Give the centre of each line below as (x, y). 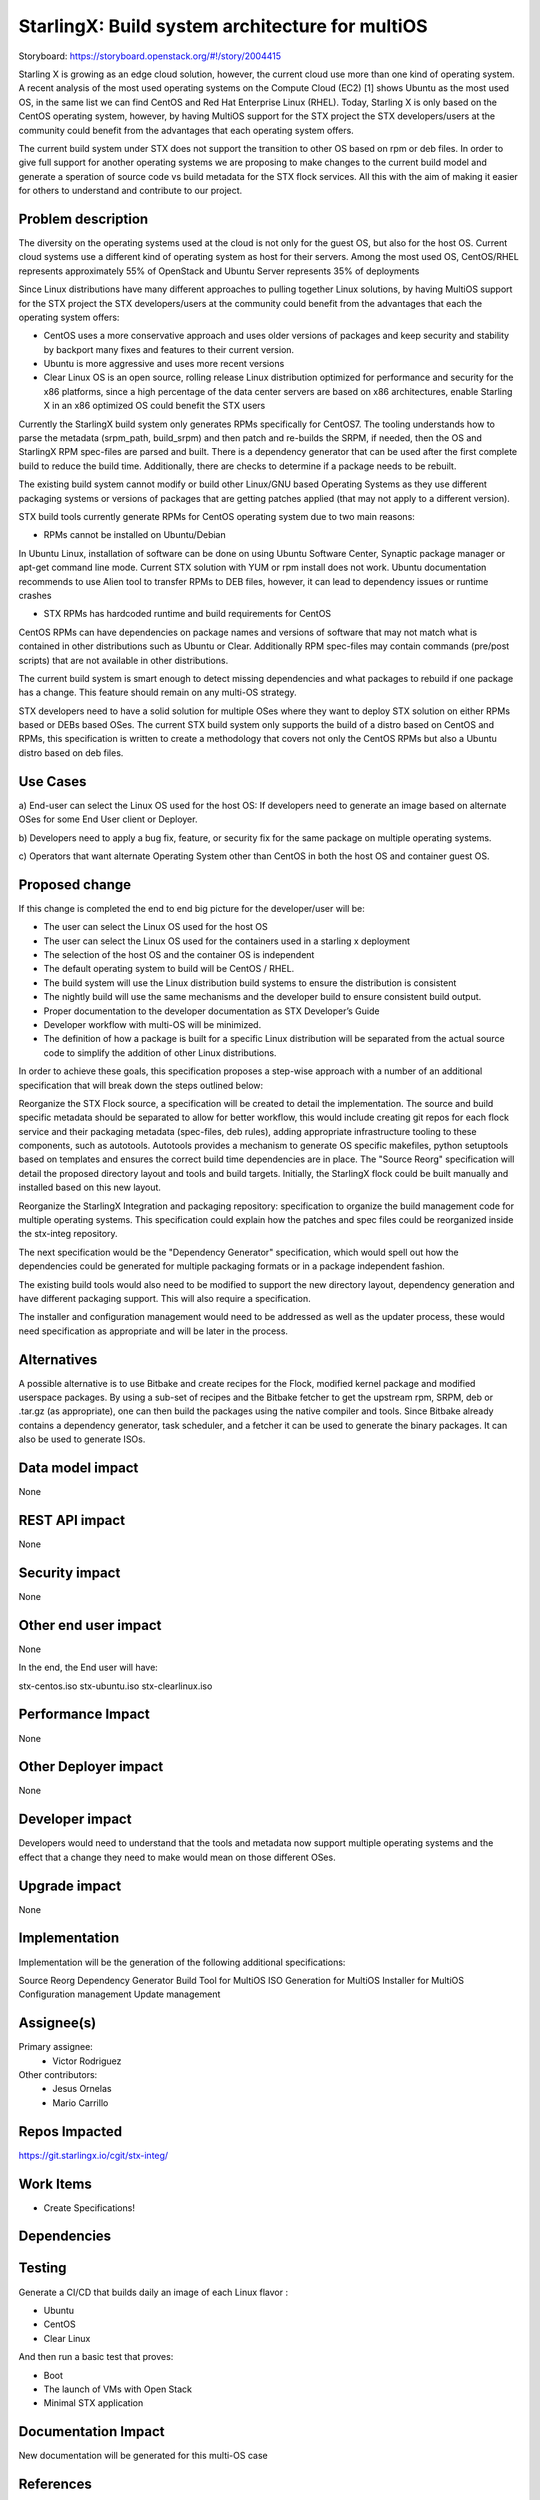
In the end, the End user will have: (88, 1667)
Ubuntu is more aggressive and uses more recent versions (164, 364)
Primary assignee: (56, 2047)
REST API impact (71, 1520)
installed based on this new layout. (90, 1187)
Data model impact (78, 1468)
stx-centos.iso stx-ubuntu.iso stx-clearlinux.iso (115, 1686)
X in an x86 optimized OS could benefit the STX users (154, 406)
